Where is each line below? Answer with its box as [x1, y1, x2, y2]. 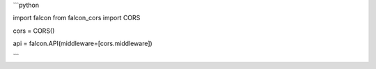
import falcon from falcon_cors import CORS [13, 14, 141, 22]
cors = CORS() [13, 26, 55, 35]
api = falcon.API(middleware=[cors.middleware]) [13, 39, 152, 48]
